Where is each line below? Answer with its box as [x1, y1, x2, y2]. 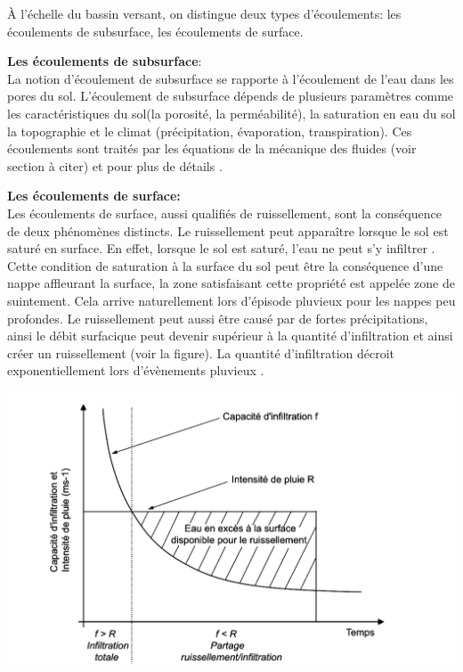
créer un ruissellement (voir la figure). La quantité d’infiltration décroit [7, 343, 395, 362]
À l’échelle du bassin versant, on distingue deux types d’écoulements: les [7, 4, 402, 22]
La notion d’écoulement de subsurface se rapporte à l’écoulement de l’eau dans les [7, 69, 454, 87]
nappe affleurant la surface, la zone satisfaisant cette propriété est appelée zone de [7, 274, 455, 292]
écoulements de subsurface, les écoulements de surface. [7, 21, 304, 40]
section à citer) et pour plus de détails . [7, 156, 223, 175]
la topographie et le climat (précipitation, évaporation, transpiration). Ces [7, 121, 412, 140]
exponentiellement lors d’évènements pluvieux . [7, 361, 264, 380]
